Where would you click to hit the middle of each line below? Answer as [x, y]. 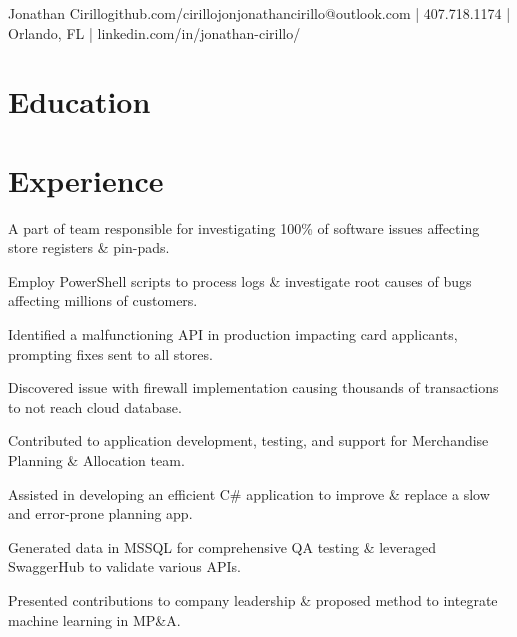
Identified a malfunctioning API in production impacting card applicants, [233, 334]
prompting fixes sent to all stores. [110, 353]
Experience [86, 179]
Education [79, 101]
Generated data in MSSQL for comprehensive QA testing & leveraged [222, 546]
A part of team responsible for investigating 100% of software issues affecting [244, 227]
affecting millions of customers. [103, 300]
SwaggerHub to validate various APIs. [124, 566]
